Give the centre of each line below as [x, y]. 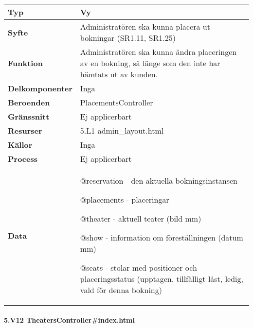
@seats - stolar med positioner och [138, 268]
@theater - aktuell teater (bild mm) [141, 218]
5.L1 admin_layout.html [122, 130]
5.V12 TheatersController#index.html [69, 319]
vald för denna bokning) [121, 290]
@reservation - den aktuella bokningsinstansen [159, 181]
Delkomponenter [40, 88]
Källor [20, 145]
